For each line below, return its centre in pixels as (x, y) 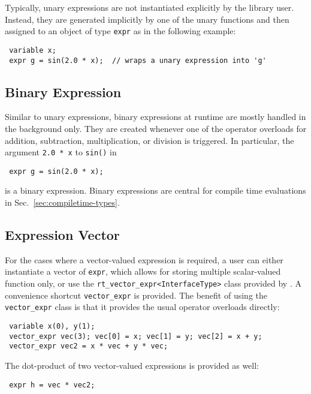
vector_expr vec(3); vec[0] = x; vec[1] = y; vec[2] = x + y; (136, 336)
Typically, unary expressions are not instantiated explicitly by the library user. (150, 7)
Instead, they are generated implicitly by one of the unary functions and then (147, 19)
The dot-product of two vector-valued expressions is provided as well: (132, 366)
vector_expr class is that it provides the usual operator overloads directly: (142, 307)
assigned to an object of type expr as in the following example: (120, 31)
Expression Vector (62, 235)
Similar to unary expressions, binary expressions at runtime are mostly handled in (155, 117)
